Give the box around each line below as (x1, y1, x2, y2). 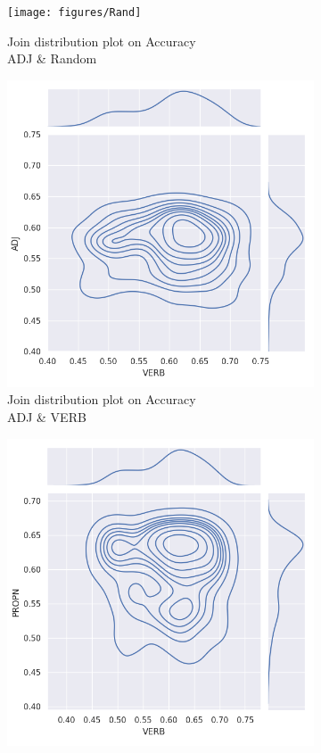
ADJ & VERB (7, 408, 86, 426)
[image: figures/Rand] (7, 6, 142, 19)
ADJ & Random (7, 49, 97, 68)
